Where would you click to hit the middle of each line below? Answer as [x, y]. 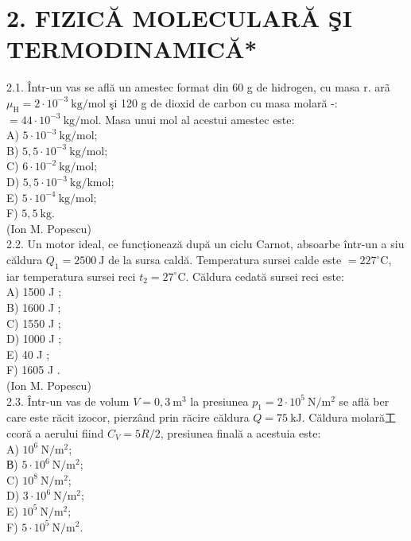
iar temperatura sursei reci [71, 276]
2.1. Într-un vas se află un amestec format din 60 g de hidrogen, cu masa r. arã [198, 87]
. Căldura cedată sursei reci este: [265, 276]
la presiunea [219, 401]
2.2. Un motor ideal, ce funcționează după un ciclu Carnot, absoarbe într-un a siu [205, 244]
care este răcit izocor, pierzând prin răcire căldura [128, 417]
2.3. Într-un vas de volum [68, 401]
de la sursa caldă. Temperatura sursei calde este [225, 260]
